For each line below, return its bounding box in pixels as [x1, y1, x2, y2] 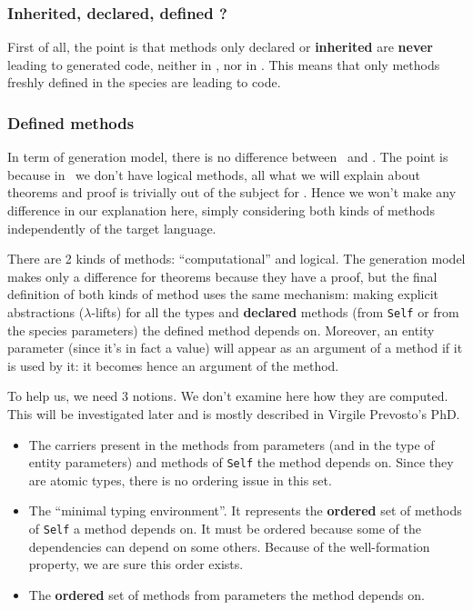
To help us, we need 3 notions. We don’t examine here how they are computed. [7, 386, 448, 405]
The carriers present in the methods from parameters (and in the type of [28, 435, 435, 454]
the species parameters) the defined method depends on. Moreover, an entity [7, 320, 435, 339]
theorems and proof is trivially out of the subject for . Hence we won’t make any [7, 183, 457, 202]
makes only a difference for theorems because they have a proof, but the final [7, 266, 438, 285]
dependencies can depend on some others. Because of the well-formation [28, 536, 430, 555]
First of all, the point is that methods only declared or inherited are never [7, 37, 433, 56]
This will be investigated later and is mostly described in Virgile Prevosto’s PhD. [7, 405, 460, 423]
